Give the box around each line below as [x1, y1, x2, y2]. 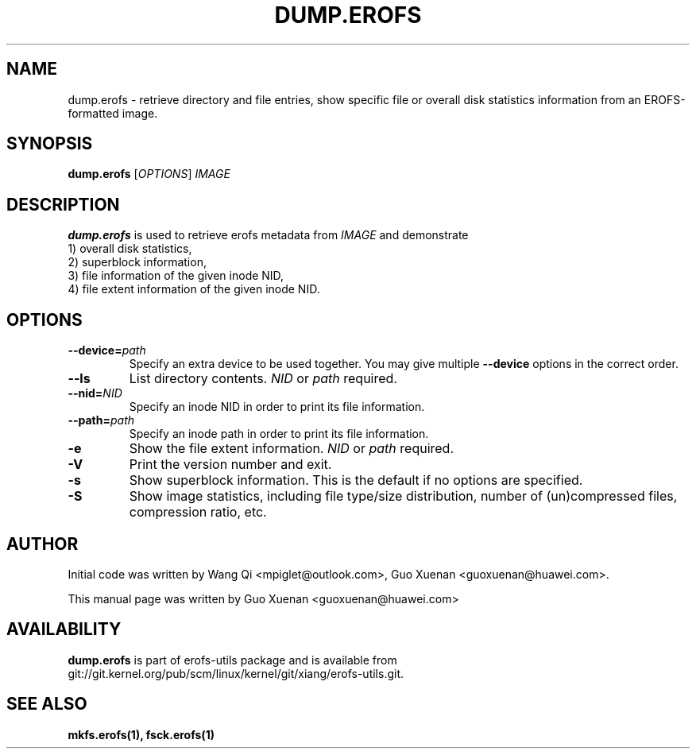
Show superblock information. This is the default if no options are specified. [129, 472, 583, 489]
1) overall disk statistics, [68, 242, 192, 256]
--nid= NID [68, 386, 122, 401]
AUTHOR [6, 533, 79, 554]
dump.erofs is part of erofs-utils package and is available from [68, 652, 397, 667]
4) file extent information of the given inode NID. [68, 282, 320, 296]
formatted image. [68, 106, 158, 120]
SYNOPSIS [6, 134, 93, 154]
